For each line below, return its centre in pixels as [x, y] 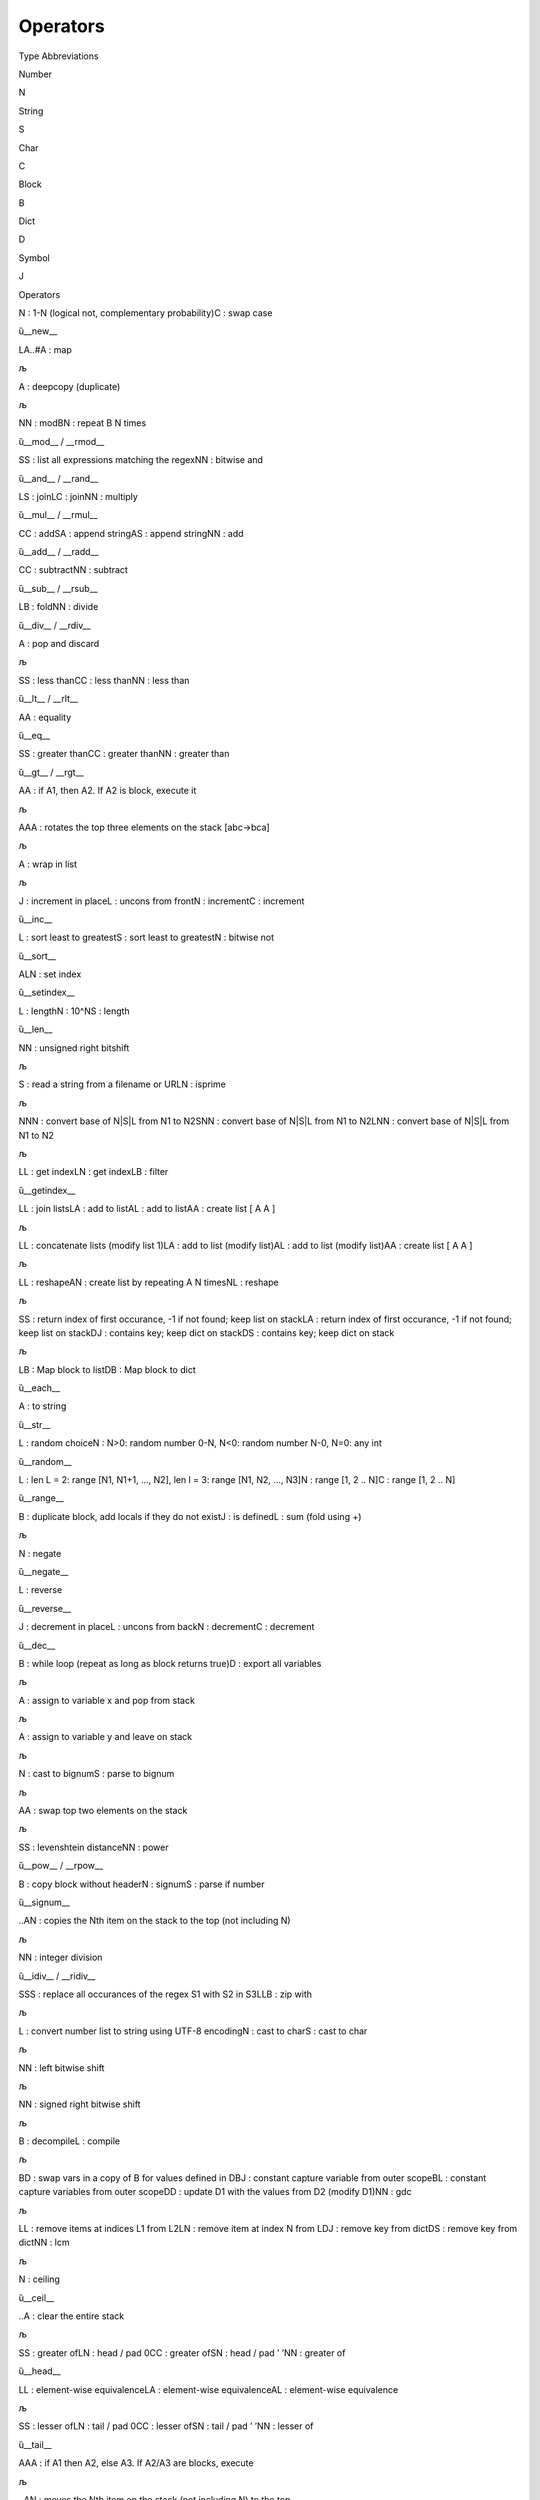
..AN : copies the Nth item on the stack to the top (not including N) [154, 1921]
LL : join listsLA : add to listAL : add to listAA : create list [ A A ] [147, 1209]
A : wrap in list [48, 864]
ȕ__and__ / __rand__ [58, 478]
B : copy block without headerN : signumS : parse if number [141, 1884]
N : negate [40, 1553]
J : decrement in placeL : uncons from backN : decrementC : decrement [166, 1627]
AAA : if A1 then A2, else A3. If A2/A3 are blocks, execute [136, 2463]
